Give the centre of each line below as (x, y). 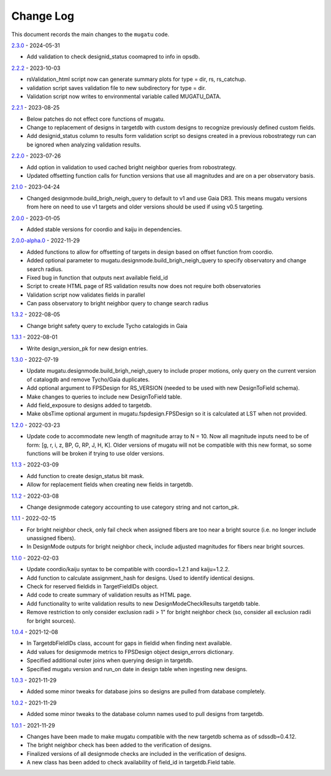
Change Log (43, 16)
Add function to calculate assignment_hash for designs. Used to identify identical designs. (141, 578)
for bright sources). (51, 621)
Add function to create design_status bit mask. (86, 476)
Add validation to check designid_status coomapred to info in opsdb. (113, 57)
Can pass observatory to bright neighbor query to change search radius (117, 303)
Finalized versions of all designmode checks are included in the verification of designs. (136, 753)
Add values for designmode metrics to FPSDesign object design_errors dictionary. (130, 652)
